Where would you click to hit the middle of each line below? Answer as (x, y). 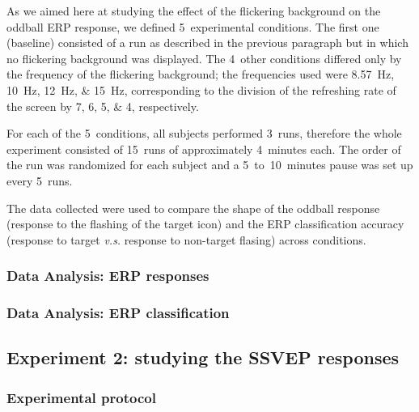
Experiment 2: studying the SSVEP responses (203, 357)
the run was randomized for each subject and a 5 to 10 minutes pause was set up (210, 165)
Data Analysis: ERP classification (118, 313)
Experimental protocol (81, 397)
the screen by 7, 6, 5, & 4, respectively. (103, 106)
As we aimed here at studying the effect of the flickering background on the (194, 11)
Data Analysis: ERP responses (108, 276)
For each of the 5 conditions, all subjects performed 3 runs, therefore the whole (204, 133)
